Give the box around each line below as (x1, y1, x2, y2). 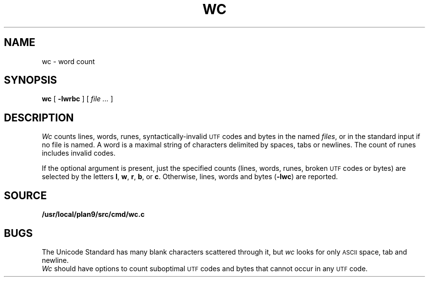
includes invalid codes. (42, 149, 116, 158)
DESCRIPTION (4, 111, 74, 124)
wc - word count (42, 57, 95, 66)
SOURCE (4, 189, 47, 202)
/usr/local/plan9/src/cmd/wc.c (42, 210, 145, 219)
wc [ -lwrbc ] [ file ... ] (42, 94, 113, 103)
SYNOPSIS (4, 74, 57, 87)
